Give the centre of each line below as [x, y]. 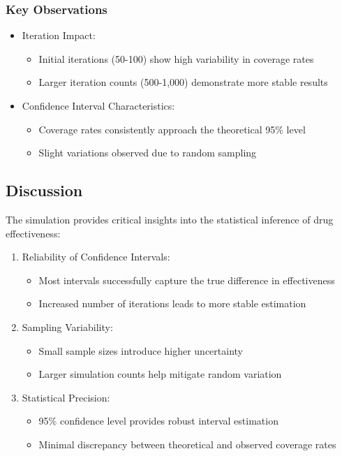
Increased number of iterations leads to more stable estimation [172, 303]
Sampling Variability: [67, 326]
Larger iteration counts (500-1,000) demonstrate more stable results [183, 82]
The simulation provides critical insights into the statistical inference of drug [170, 219]
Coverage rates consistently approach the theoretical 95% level [172, 129]
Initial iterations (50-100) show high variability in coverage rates [176, 58]
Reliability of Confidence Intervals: [96, 257]
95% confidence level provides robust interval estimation [158, 421]
